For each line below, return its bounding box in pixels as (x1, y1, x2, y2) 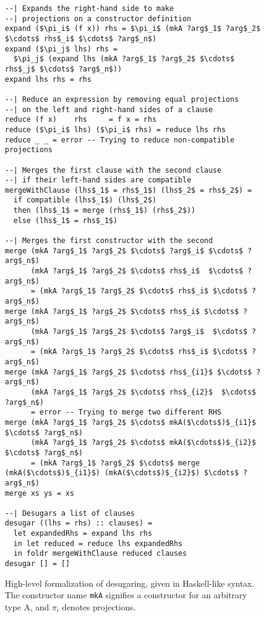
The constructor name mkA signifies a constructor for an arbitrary (5, 589, 247, 601)
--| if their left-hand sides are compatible (5, 176, 191, 185)
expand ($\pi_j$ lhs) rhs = (5, 44, 118, 53)
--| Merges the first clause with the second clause (5, 165, 221, 175)
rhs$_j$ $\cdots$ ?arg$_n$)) (5, 64, 122, 73)
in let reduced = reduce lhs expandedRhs (13, 539, 183, 548)
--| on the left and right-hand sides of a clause (5, 105, 213, 114)
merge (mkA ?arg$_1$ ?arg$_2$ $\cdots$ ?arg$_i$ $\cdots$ (5, 246, 243, 255)
